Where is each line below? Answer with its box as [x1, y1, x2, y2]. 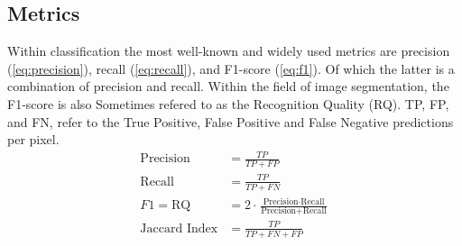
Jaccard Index [140, 222, 218, 235]
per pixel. [7, 130, 60, 149]
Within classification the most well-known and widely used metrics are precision [7, 41, 450, 60]
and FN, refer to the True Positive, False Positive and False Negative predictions [7, 112, 454, 131]
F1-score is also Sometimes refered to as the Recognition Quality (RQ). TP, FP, [7, 94, 449, 113]
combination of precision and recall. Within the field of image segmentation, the [7, 77, 449, 96]
